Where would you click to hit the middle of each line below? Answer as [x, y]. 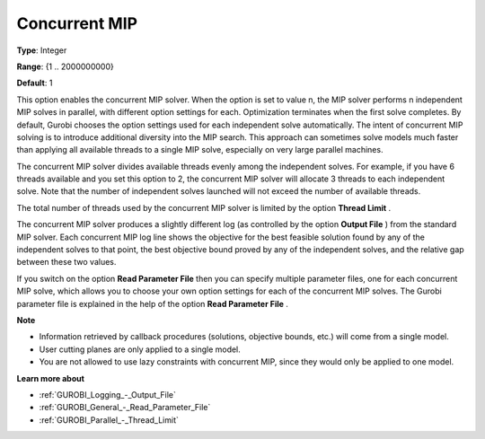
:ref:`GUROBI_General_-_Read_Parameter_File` [125, 408]
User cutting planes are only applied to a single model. [140, 349]
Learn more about [51, 378]
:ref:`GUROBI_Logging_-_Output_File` [108, 394]
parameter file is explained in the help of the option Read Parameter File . [153, 303]
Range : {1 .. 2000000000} [65, 66]
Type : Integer [42, 50]
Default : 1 [35, 83]
